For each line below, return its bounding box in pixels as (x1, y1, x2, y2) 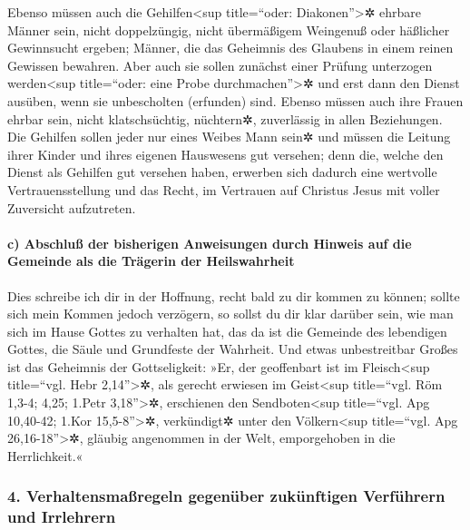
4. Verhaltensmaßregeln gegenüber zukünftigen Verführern (7, 485, 446, 507)
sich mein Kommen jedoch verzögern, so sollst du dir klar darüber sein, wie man (7, 304, 454, 323)
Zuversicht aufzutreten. (7, 198, 136, 217)
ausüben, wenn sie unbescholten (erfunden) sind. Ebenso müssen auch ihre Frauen (7, 91, 464, 110)
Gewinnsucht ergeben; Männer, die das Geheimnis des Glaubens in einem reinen (7, 38, 454, 57)
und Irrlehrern (7, 505, 116, 528)
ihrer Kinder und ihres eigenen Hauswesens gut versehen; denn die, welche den (7, 144, 444, 163)
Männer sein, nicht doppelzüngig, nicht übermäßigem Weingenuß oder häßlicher (7, 20, 450, 39)
